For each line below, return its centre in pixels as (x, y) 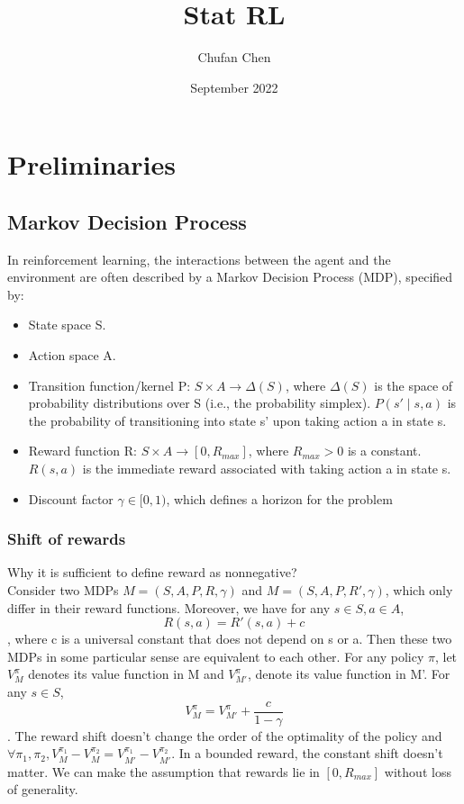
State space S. (67, 325)
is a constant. (384, 451)
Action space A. (72, 355)
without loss (418, 771)
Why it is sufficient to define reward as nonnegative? (152, 572)
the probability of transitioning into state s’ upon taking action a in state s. (237, 420)
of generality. (43, 789)
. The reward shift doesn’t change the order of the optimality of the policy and (225, 735)
